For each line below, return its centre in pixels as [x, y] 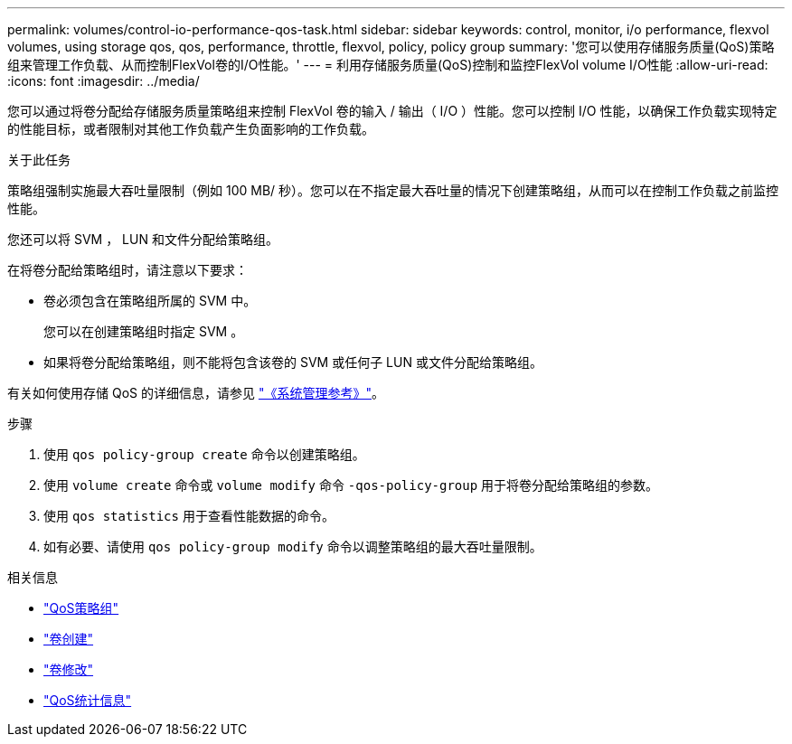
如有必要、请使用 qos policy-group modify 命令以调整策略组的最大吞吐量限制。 [293, 546]
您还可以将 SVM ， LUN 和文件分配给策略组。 [143, 239]
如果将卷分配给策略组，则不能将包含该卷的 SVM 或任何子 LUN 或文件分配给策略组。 [293, 362]
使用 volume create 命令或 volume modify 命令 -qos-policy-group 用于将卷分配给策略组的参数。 [351, 485]
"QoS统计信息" [88, 700]
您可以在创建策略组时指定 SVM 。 [144, 331]
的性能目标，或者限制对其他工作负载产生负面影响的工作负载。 [191, 129]
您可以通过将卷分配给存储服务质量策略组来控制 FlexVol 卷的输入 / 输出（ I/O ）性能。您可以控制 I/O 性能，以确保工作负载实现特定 [392, 111]
